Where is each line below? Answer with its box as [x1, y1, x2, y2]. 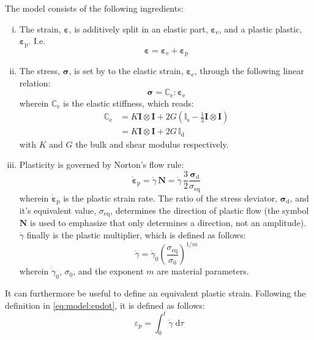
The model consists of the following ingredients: [5, 2, 184, 14]
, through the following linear [194, 64, 304, 77]
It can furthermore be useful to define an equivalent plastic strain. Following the [5, 286, 306, 299]
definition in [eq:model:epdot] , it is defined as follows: [5, 298, 205, 311]
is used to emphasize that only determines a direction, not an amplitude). [30, 216, 307, 229]
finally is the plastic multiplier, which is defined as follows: [26, 229, 246, 241]
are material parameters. [157, 265, 249, 278]
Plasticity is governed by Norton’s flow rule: [19, 158, 184, 171]
